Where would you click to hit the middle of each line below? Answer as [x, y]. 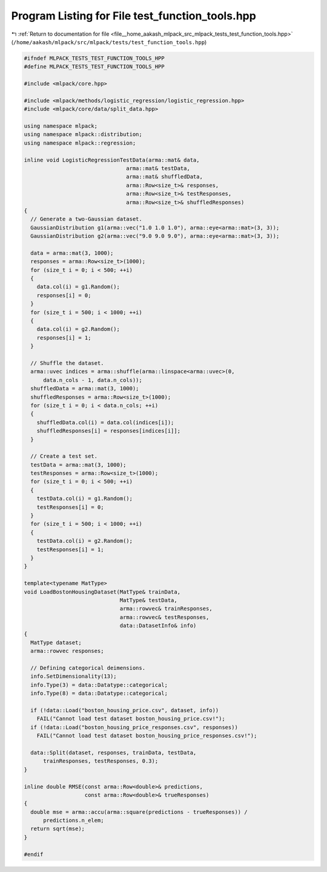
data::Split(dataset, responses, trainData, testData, [114, 752]
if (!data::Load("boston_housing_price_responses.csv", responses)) [134, 727]
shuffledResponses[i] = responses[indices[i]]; [109, 431]
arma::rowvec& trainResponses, [166, 609]
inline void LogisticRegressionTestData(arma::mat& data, [112, 160]
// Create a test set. [64, 456]
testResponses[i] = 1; [70, 549]
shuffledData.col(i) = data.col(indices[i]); [105, 422]
